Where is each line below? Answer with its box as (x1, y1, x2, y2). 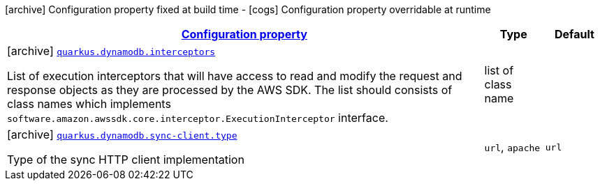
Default (554, 27, 594, 41)
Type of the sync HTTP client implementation (7, 153, 244, 166)
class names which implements (7, 97, 171, 111)
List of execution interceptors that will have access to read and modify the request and (7, 69, 462, 83)
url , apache (484, 140, 541, 154)
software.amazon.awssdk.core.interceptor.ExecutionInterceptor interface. (7, 111, 388, 125)
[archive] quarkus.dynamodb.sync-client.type (7, 127, 237, 141)
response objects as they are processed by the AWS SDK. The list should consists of (7, 83, 453, 97)
